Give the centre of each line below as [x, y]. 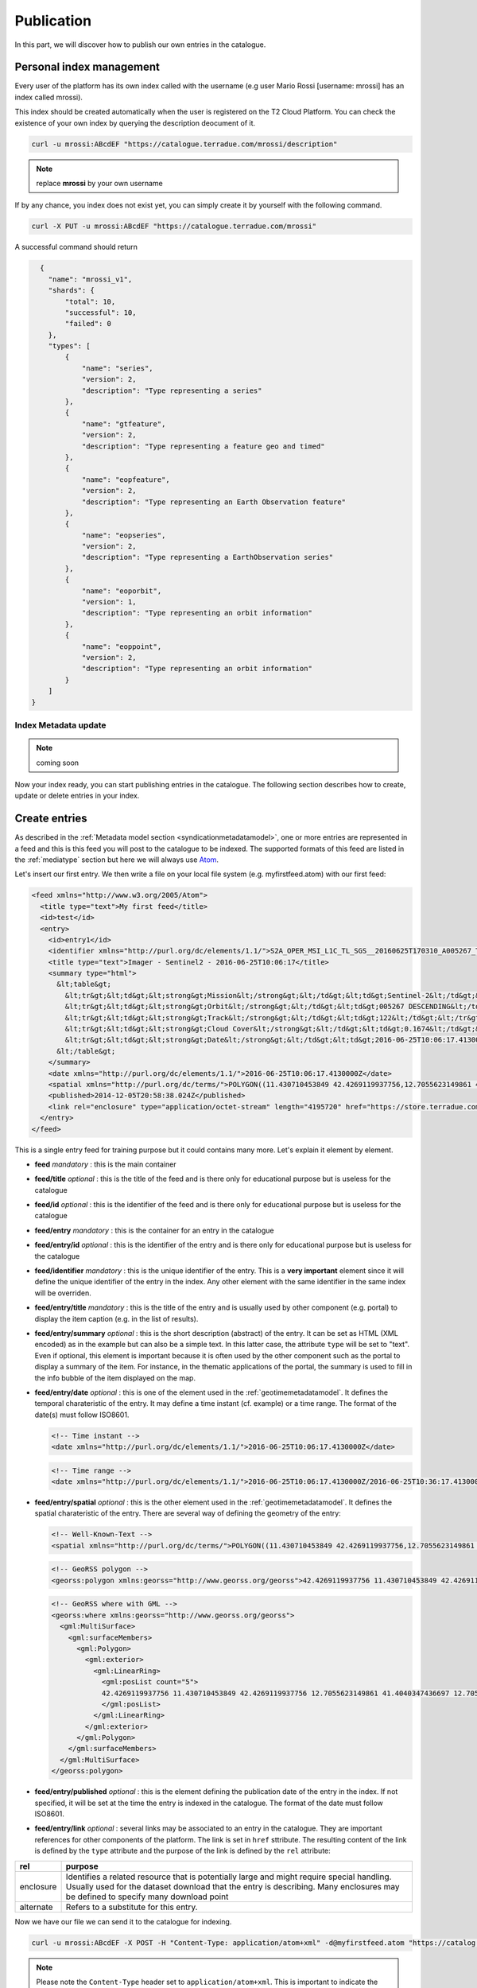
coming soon [58, 763]
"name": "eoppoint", [122, 646]
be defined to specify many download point [147, 1897]
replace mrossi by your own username [99, 183]
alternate [36, 1907]
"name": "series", [118, 368]
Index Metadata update [60, 725]
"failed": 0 [88, 324]
